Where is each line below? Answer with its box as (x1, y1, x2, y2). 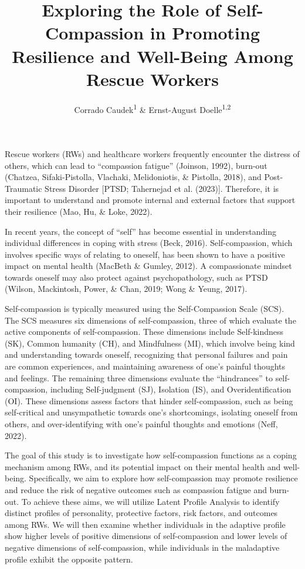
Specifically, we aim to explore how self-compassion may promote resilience (29, 472, 298, 484)
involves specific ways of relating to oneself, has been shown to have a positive (5, 248, 285, 260)
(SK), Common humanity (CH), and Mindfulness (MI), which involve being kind (5, 337, 295, 349)
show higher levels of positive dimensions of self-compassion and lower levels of (5, 530, 287, 542)
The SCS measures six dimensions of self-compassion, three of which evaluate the (5, 314, 296, 326)
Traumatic (5, 182, 42, 194)
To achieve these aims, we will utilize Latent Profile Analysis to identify (21, 495, 280, 507)
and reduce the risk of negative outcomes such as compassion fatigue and (5, 483, 267, 495)
